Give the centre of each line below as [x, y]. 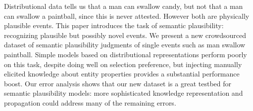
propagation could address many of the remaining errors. [90, 102]
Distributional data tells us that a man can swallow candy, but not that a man [124, 6]
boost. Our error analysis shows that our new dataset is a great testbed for [118, 83]
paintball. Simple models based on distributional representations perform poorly [126, 54]
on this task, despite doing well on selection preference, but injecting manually [123, 64]
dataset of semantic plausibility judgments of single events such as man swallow [125, 45]
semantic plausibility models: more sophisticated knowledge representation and [124, 93]
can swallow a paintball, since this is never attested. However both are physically [127, 16]
